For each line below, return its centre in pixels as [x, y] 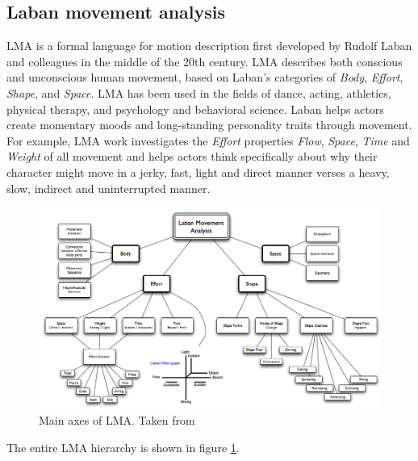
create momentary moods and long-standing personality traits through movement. [209, 125]
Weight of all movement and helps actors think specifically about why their [192, 156]
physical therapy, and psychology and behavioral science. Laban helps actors [195, 109]
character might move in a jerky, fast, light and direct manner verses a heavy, [198, 172]
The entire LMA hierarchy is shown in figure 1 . [123, 447]
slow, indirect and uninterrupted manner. [109, 188]
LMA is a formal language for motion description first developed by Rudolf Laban [209, 46]
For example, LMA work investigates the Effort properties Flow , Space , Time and [208, 140]
